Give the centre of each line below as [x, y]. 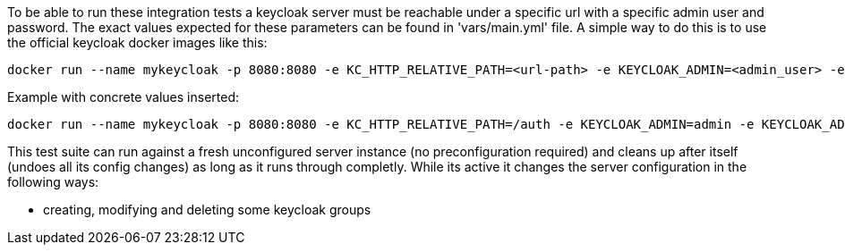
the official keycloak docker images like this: [137, 42]
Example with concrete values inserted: [124, 97]
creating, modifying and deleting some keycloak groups [207, 210]
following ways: [53, 182]
